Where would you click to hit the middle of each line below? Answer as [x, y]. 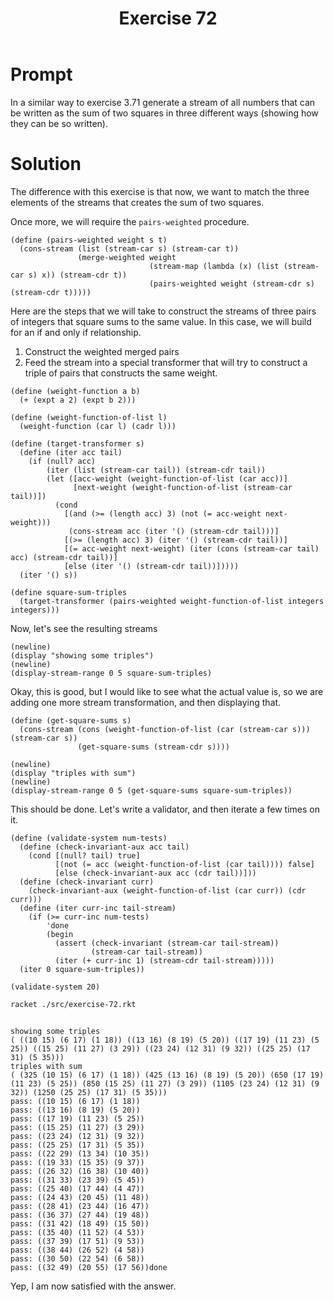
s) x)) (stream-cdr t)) [78, 275]
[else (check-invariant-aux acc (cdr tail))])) [155, 873]
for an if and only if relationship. [76, 332]
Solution [46, 164]
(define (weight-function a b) [75, 391]
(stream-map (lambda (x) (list [214, 266]
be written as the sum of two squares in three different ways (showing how [164, 113]
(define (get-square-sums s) [71, 720]
